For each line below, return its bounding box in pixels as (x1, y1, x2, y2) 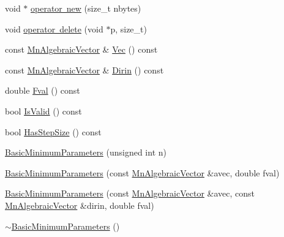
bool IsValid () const (5, 104, 82, 117)
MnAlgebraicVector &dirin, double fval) (5, 198, 154, 211)
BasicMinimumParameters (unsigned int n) (5, 146, 166, 159)
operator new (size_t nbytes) (31, 2, 141, 14)
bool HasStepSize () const (5, 125, 102, 138)
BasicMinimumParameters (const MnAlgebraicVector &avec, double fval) (5, 166, 280, 179)
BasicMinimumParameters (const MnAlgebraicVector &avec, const (5, 187, 255, 200)
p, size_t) (110, 22, 147, 35)
